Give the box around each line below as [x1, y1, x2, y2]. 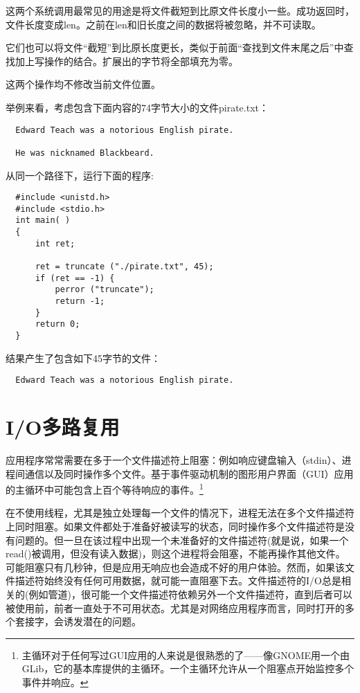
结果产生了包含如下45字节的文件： [6, 350, 161, 365]
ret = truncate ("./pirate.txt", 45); [35, 262, 214, 272]
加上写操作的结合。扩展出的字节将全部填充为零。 [15, 53, 238, 68]
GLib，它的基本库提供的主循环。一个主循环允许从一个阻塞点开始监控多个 [21, 661, 354, 676]
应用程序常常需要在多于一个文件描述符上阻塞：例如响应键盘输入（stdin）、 [6, 453, 342, 467]
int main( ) [15, 215, 71, 226]
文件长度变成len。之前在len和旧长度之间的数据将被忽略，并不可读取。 [6, 17, 321, 31]
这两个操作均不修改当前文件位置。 [6, 77, 161, 91]
